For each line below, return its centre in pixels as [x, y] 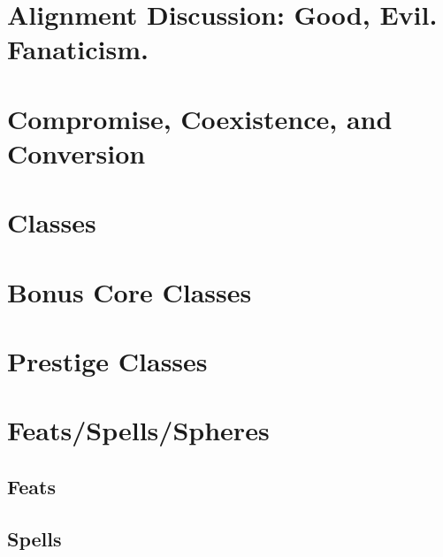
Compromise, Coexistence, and [200, 118]
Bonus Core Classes [130, 291]
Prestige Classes [107, 361]
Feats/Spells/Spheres [138, 430]
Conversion [76, 153]
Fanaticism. [78, 49]
